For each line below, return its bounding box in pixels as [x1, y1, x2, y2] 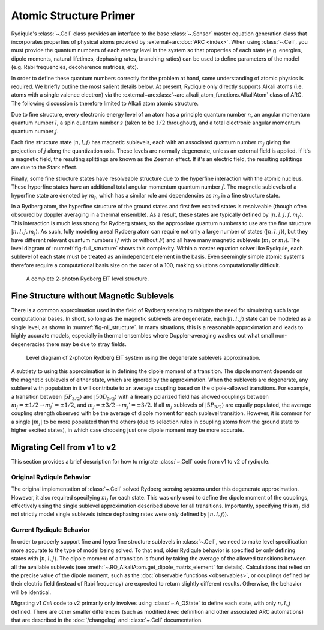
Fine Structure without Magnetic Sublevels [11, 291, 175, 301]
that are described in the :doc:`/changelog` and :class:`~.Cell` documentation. [11, 616, 203, 623]
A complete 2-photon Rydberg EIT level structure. [26, 275, 149, 282]
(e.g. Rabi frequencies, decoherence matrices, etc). [11, 64, 139, 71]
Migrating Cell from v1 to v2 [11, 442, 116, 452]
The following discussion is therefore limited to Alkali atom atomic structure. [11, 100, 199, 107]
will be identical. [11, 589, 52, 596]
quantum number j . [11, 127, 59, 135]
